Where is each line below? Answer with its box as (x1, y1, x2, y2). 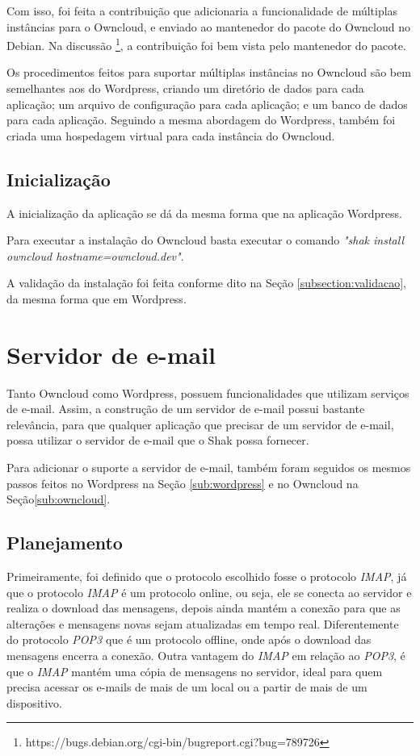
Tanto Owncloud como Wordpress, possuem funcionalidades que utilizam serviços (6, 384, 409, 401)
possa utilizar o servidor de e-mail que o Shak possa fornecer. (6, 432, 309, 449)
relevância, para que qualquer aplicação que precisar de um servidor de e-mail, (6, 416, 394, 432)
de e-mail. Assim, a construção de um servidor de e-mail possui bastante (6, 400, 365, 417)
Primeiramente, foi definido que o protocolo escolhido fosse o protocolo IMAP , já (6, 568, 407, 585)
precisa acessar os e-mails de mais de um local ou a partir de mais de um (6, 679, 367, 695)
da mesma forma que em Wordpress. (6, 290, 187, 307)
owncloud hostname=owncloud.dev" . (6, 247, 184, 264)
